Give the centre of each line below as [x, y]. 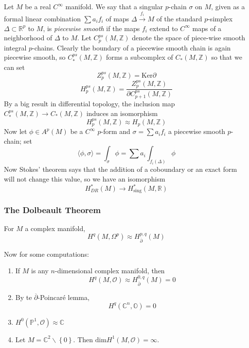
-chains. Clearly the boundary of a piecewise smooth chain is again [132, 47]
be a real [38, 6]
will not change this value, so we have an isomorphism [85, 178]
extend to [164, 28]
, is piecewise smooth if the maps [91, 28]
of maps [117, 19]
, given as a [228, 6]
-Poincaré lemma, [63, 297]
